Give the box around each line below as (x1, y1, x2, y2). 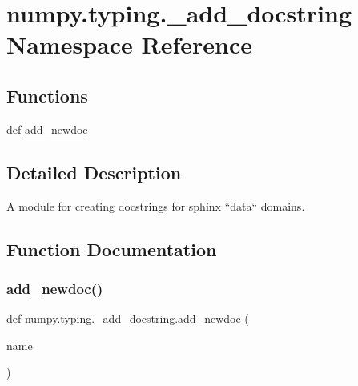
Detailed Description (6, 159, 182, 184)
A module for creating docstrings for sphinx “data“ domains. (6, 197, 305, 214)
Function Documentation (6, 236, 217, 261)
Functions (6, 82, 88, 107)
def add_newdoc (6, 120, 88, 137)
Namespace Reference (6, 28, 252, 61)
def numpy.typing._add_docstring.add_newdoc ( (6, 310, 249, 327)
